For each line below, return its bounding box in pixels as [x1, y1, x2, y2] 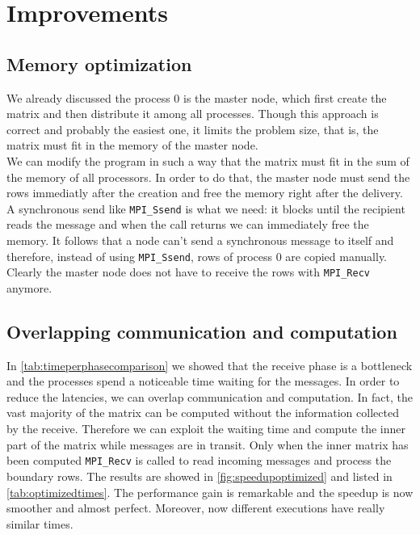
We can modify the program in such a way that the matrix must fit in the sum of [6, 152, 409, 169]
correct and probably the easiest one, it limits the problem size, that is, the [6, 120, 379, 137]
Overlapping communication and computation [6, 318, 397, 343]
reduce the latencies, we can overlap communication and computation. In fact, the [6, 388, 413, 405]
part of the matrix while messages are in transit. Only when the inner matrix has [6, 436, 409, 453]
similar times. [6, 515, 73, 532]
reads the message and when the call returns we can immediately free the [6, 216, 369, 233]
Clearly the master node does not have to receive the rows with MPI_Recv [6, 263, 370, 280]
